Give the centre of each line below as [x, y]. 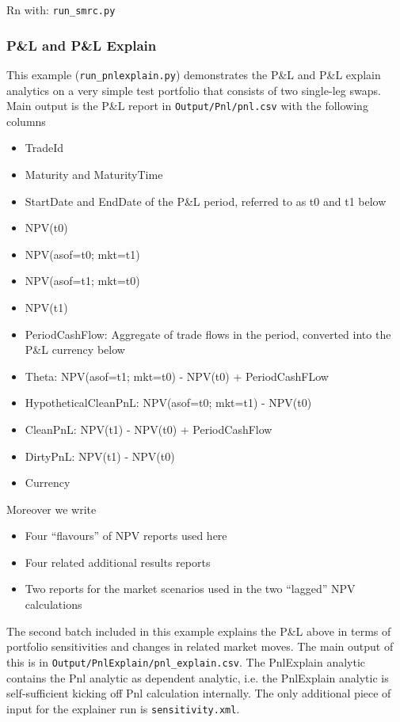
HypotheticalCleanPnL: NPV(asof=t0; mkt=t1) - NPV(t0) [168, 403]
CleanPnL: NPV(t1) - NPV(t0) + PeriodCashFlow [149, 429]
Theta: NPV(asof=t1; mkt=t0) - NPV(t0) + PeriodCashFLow [177, 376]
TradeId [44, 148]
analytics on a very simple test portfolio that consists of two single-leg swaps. [194, 90]
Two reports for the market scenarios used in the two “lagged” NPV [190, 589]
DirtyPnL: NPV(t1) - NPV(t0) [100, 456]
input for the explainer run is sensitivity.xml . [123, 708]
